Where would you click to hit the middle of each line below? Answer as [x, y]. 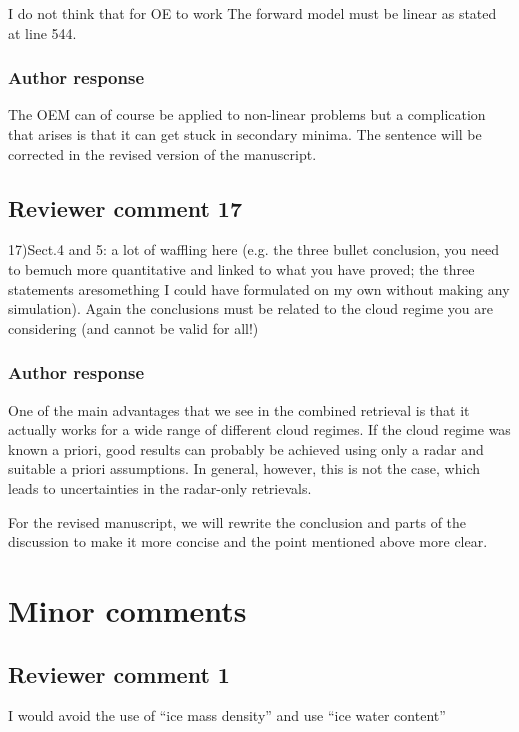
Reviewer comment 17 [125, 207]
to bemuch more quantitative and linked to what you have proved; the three [241, 268]
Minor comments [127, 609]
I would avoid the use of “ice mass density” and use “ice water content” [227, 715]
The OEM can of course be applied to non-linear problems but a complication [247, 114]
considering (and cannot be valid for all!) [133, 327]
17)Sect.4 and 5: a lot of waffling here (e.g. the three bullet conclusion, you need [253, 249]
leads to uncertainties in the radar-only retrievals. [160, 487]
